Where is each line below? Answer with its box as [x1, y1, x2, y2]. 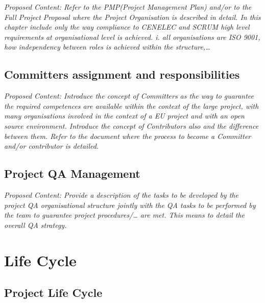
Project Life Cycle [4, 285, 103, 300]
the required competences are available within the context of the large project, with [4, 100, 259, 111]
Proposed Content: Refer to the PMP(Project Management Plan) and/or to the [4, 2, 252, 12]
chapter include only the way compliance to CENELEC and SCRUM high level [4, 21, 250, 32]
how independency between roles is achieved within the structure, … [4, 41, 210, 52]
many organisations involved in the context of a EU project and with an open [4, 110, 245, 121]
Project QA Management [4, 166, 140, 181]
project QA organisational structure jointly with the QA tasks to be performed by [4, 199, 256, 210]
